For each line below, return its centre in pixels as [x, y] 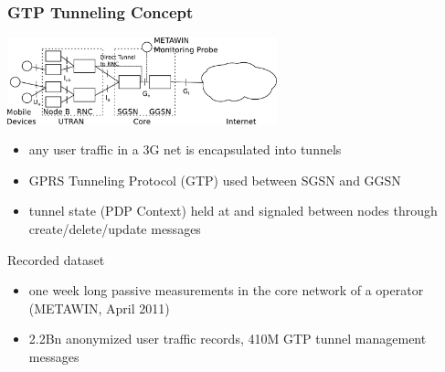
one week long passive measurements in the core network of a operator [226, 290]
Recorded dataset [56, 259]
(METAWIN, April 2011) [99, 308]
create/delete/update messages [115, 229]
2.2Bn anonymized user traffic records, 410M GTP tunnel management [228, 339]
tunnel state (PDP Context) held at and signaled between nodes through [233, 211]
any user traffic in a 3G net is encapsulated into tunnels [185, 149]
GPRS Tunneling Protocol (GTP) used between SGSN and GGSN [215, 180]
